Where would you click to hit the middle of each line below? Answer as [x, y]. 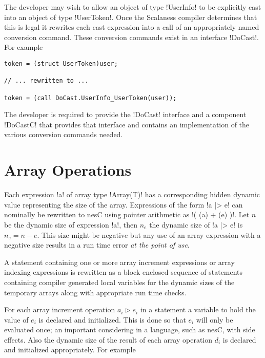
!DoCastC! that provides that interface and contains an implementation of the [127, 124]
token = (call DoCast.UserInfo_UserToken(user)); [90, 98]
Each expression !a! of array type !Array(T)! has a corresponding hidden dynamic [132, 194]
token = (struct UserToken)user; [61, 63]
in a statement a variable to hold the [198, 309]
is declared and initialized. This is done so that [112, 319]
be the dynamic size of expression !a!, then [71, 224]
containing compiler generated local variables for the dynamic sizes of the [119, 282]
